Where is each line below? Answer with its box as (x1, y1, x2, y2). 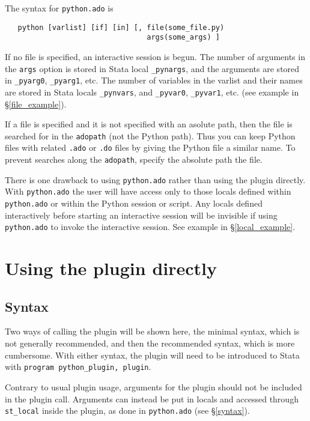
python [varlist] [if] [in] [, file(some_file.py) (17, 23, 225, 32)
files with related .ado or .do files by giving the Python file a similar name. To (5, 141, 296, 154)
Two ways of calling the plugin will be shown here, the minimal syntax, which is (5, 325, 300, 338)
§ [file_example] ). (5, 97, 67, 110)
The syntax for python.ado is (5, 2, 114, 14)
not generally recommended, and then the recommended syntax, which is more (5, 337, 295, 350)
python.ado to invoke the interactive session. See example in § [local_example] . (5, 220, 296, 233)
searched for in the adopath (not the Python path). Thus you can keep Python (5, 129, 296, 142)
